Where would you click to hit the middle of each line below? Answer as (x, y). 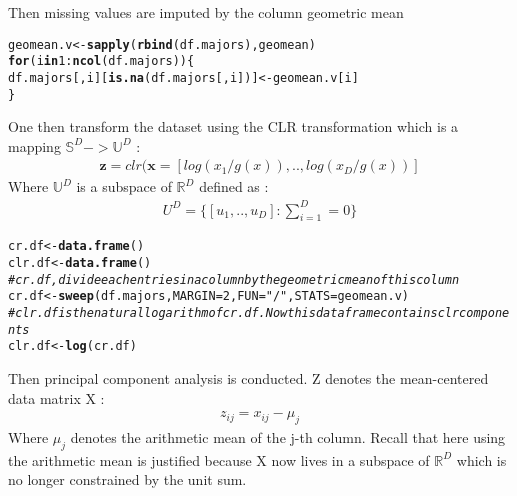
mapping (34, 145)
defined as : (234, 186)
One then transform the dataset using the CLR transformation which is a (233, 126)
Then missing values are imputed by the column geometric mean (206, 12)
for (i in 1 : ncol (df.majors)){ (101, 61)
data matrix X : (56, 397)
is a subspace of (124, 186)
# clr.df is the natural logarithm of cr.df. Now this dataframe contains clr (234, 312)
